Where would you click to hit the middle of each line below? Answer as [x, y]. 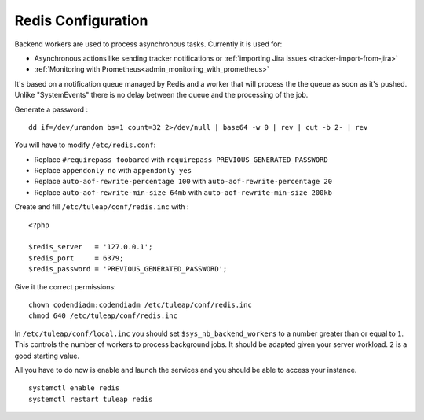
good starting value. [47, 356]
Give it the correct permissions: [66, 286]
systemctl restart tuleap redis [91, 399]
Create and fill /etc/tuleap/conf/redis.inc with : [102, 207]
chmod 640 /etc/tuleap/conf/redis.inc [103, 316]
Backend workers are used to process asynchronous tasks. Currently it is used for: [148, 44]
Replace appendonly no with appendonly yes [113, 171]
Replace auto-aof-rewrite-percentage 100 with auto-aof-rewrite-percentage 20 [183, 182]
